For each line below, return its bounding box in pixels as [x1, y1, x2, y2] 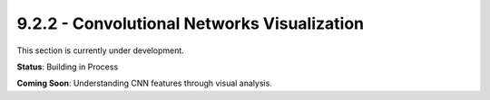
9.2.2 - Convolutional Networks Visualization [16, 14, 365, 33]
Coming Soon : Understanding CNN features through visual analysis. [16, 77, 272, 89]
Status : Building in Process [16, 61, 119, 72]
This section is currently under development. [16, 45, 185, 56]
